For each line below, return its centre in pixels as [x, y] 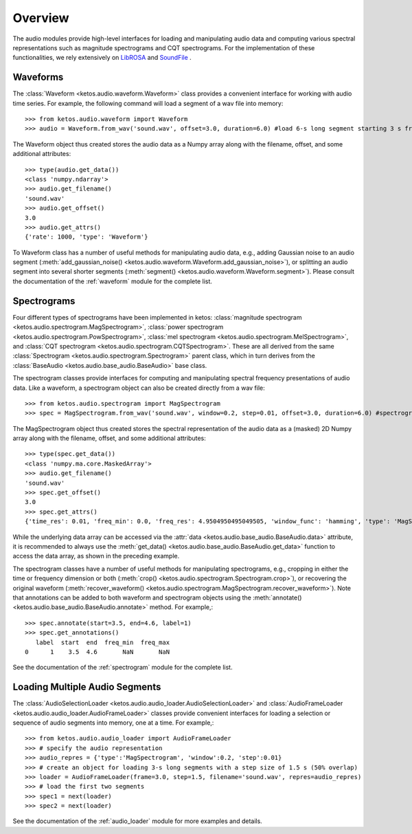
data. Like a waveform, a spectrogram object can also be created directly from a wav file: [139, 388]
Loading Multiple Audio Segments [87, 687]
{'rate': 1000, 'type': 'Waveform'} [87, 237]
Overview [41, 18]
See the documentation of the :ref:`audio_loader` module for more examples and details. [137, 821]
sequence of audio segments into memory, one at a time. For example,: [113, 723]
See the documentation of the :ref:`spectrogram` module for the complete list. [123, 668]
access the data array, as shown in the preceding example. [96, 556]
